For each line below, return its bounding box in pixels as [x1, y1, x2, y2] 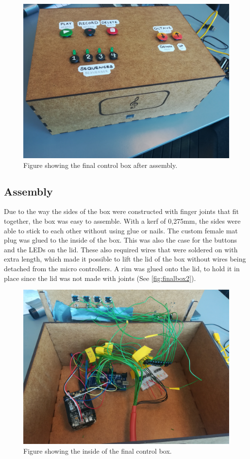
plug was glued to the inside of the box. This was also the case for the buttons [4, 235, 237, 245]
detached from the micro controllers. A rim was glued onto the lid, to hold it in [4, 263, 240, 273]
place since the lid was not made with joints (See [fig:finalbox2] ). [4, 273, 196, 283]
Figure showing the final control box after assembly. [23, 160, 178, 170]
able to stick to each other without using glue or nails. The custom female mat [4, 225, 238, 235]
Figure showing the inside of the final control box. [23, 445, 172, 456]
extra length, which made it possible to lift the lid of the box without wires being [4, 254, 246, 264]
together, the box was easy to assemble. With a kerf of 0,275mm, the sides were [4, 215, 241, 226]
